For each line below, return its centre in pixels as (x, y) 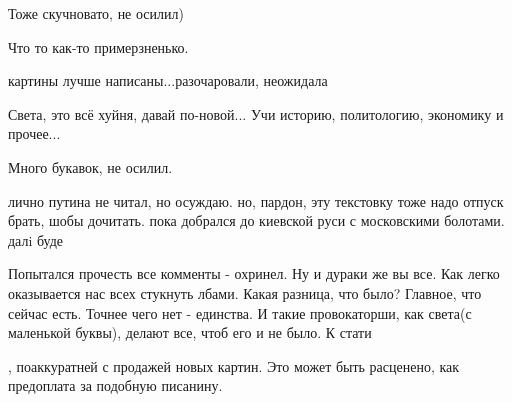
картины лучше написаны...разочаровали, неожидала (168, 80)
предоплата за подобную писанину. (115, 385)
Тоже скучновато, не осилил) (96, 13)
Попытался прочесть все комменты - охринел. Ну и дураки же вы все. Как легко (254, 273)
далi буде (36, 239)
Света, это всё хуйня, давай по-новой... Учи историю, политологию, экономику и (256, 113)
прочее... (34, 133)
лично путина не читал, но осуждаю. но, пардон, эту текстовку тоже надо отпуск (256, 200)
